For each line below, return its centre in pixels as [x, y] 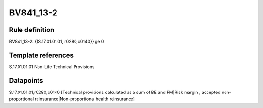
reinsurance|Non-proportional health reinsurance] [85, 99]
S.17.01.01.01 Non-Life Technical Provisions [52, 67]
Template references [41, 55]
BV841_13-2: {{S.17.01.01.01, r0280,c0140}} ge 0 [56, 42]
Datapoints [26, 81]
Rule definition [32, 30]
